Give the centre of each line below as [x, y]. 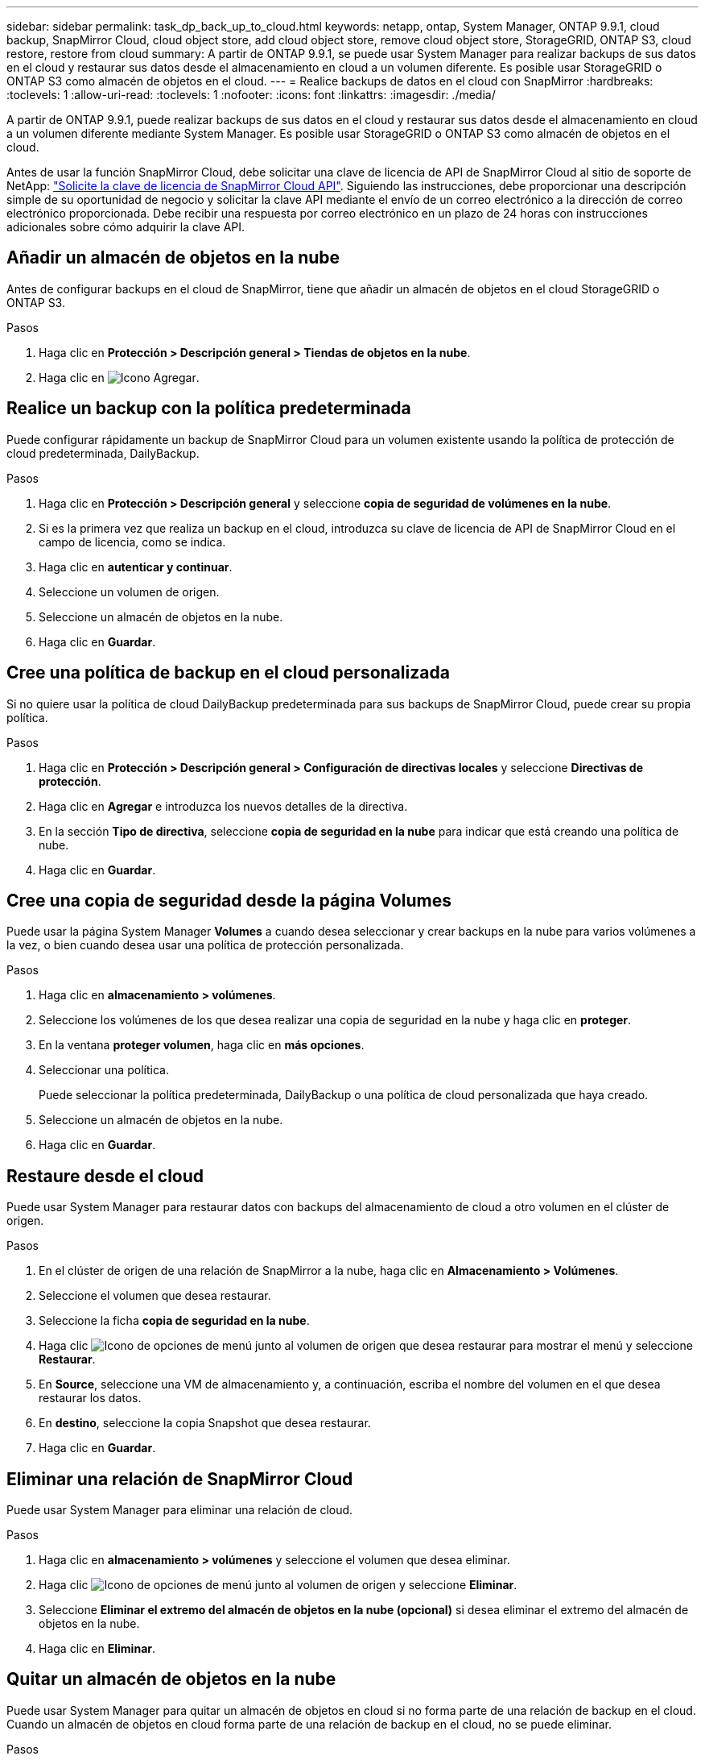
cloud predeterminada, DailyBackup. [103, 453]
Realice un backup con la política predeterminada [209, 409]
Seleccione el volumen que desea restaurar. [155, 1296]
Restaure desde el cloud [105, 1176]
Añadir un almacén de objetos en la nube [173, 258]
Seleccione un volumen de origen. [129, 592]
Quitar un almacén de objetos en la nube [171, 1679]
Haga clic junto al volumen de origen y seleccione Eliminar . [278, 1585]
